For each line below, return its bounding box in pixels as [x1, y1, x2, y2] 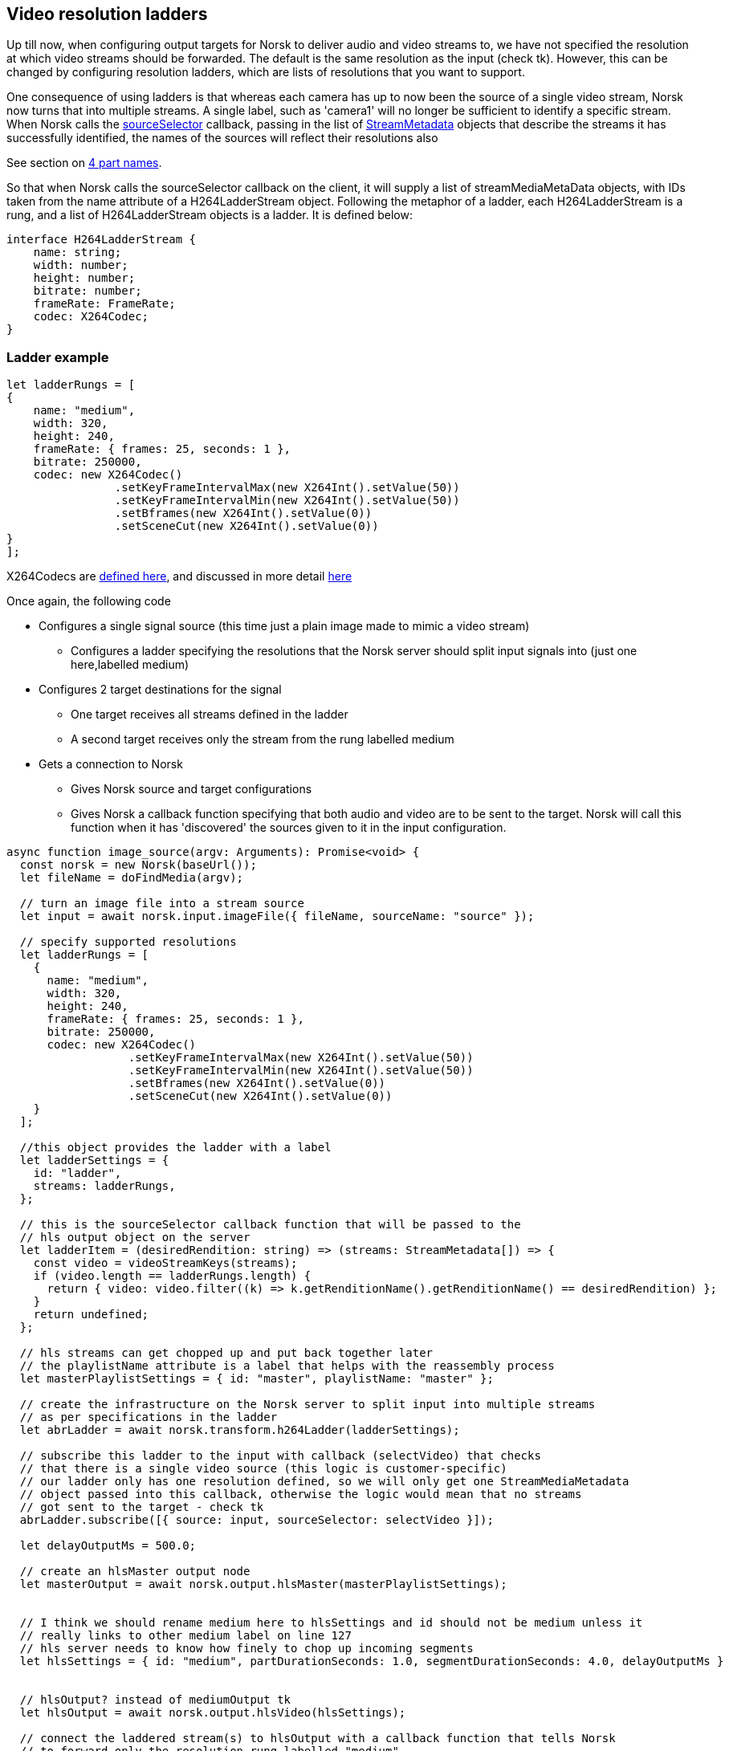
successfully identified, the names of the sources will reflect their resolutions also [6, 131, 438, 145]
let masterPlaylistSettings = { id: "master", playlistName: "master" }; [19, 1372, 494, 1386]
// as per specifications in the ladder [19, 1411, 278, 1424]
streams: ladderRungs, [33, 1179, 176, 1193]
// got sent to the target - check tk [19, 1501, 264, 1514]
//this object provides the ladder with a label [19, 1141, 332, 1154]
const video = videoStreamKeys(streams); [33, 1256, 298, 1270]
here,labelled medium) [71, 658, 189, 672]
